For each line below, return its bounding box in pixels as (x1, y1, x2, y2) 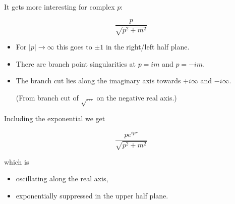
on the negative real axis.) (96, 92, 177, 103)
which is (4, 156, 29, 167)
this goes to (56, 41, 92, 52)
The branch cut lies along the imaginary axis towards (16, 75, 181, 86)
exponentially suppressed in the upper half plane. (16, 190, 168, 200)
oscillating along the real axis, (16, 173, 108, 184)
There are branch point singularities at (16, 58, 136, 69)
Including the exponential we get (4, 113, 105, 123)
